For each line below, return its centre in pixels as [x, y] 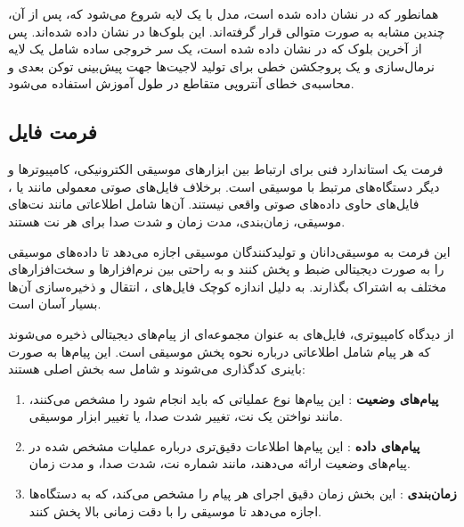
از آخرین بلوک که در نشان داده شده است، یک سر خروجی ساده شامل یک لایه [215, 49]
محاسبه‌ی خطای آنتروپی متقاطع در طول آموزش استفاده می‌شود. [181, 83]
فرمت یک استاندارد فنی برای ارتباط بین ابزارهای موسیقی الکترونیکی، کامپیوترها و [226, 169]
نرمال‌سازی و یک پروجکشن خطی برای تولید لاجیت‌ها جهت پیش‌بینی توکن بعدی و [221, 66]
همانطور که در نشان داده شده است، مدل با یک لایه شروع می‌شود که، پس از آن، [224, 13]
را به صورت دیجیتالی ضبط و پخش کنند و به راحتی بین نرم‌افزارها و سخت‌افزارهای [226, 269]
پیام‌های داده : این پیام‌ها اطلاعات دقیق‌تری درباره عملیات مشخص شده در [224, 445]
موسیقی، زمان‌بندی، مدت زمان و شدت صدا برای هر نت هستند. [177, 221]
